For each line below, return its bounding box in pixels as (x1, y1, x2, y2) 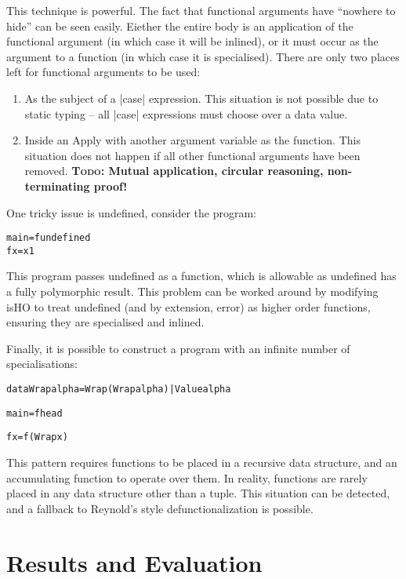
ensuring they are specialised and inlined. (6, 314, 205, 330)
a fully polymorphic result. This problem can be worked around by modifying (6, 283, 379, 300)
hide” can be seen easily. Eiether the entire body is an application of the (6, 17, 353, 34)
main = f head (6, 407, 63, 419)
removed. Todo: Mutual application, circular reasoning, (24, 162, 324, 179)
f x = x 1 (6, 245, 34, 257)
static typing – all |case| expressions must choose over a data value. (24, 105, 348, 122)
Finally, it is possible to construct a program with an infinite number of (6, 340, 350, 356)
